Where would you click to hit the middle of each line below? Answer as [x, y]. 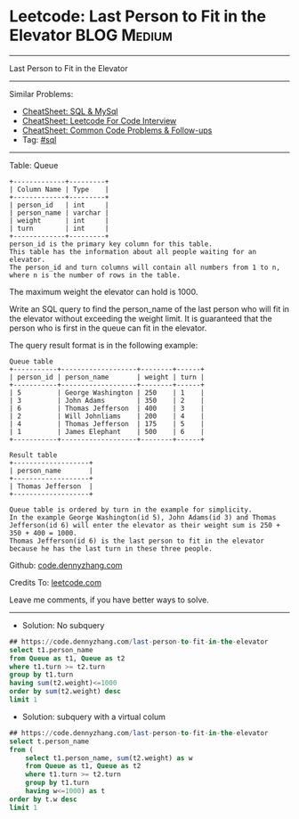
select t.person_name [49, 741]
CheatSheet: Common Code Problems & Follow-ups [117, 130]
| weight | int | [59, 220]
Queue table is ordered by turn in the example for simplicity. [131, 510]
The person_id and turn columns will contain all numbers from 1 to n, [145, 267]
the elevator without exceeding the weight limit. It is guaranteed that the [141, 318]
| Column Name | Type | [59, 189]
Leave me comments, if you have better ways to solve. [109, 600]
